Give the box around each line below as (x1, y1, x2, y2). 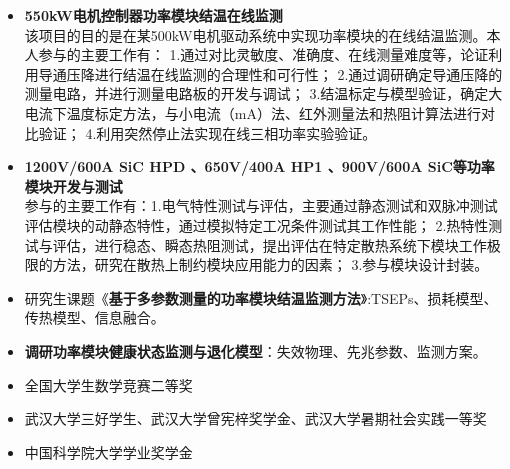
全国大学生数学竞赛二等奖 (24, 374, 193, 395)
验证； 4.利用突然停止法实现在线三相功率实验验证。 (38, 122, 377, 143)
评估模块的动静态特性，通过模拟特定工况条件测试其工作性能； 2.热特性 (24, 214, 489, 235)
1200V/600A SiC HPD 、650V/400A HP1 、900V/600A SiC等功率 (24, 156, 495, 177)
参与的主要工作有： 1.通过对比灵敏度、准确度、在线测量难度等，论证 (38, 44, 489, 65)
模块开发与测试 (24, 175, 123, 196)
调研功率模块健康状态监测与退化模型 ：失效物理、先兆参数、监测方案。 (24, 340, 487, 361)
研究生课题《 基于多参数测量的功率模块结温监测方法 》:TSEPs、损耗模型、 (24, 287, 498, 308)
